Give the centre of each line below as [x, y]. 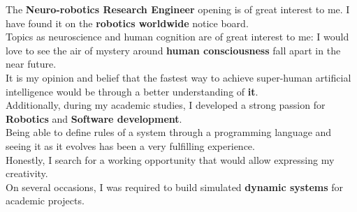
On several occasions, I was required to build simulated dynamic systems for [174, 187]
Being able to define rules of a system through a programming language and [169, 132]
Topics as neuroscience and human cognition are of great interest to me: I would [177, 37]
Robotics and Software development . [94, 118]
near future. [31, 64]
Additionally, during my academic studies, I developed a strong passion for [166, 105]
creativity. [27, 173]
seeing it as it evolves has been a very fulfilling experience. [130, 145]
